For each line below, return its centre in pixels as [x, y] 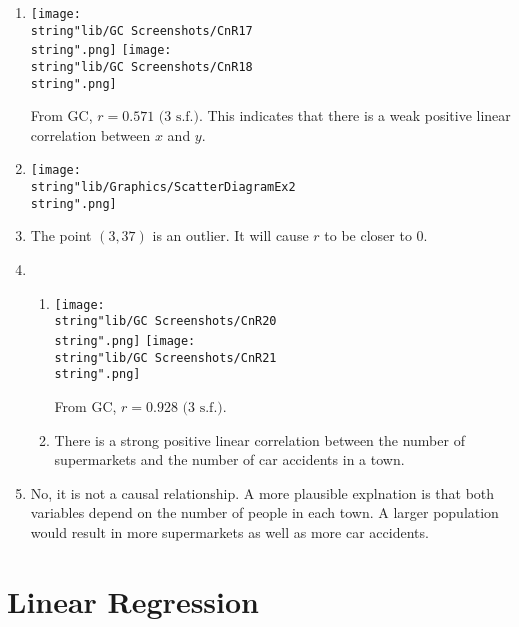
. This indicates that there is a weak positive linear [354, 115]
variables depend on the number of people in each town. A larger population [264, 512]
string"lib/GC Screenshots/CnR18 [141, 66]
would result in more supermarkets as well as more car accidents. [229, 531]
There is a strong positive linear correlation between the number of [259, 439]
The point [61, 235]
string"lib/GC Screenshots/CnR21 [165, 357]
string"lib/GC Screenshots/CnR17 [141, 30]
